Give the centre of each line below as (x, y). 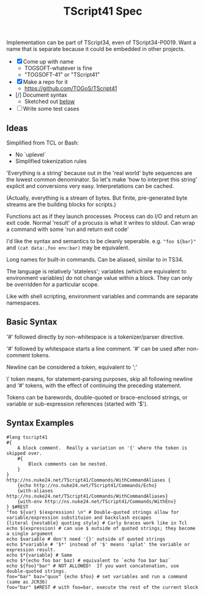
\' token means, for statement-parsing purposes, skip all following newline (99, 379)
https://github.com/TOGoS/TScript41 (71, 89)
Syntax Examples (40, 423)
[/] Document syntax (41, 95)
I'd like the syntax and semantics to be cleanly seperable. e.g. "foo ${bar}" (101, 241)
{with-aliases (35, 491)
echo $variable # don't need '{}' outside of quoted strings (86, 539)
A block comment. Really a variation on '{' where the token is (102, 448)
